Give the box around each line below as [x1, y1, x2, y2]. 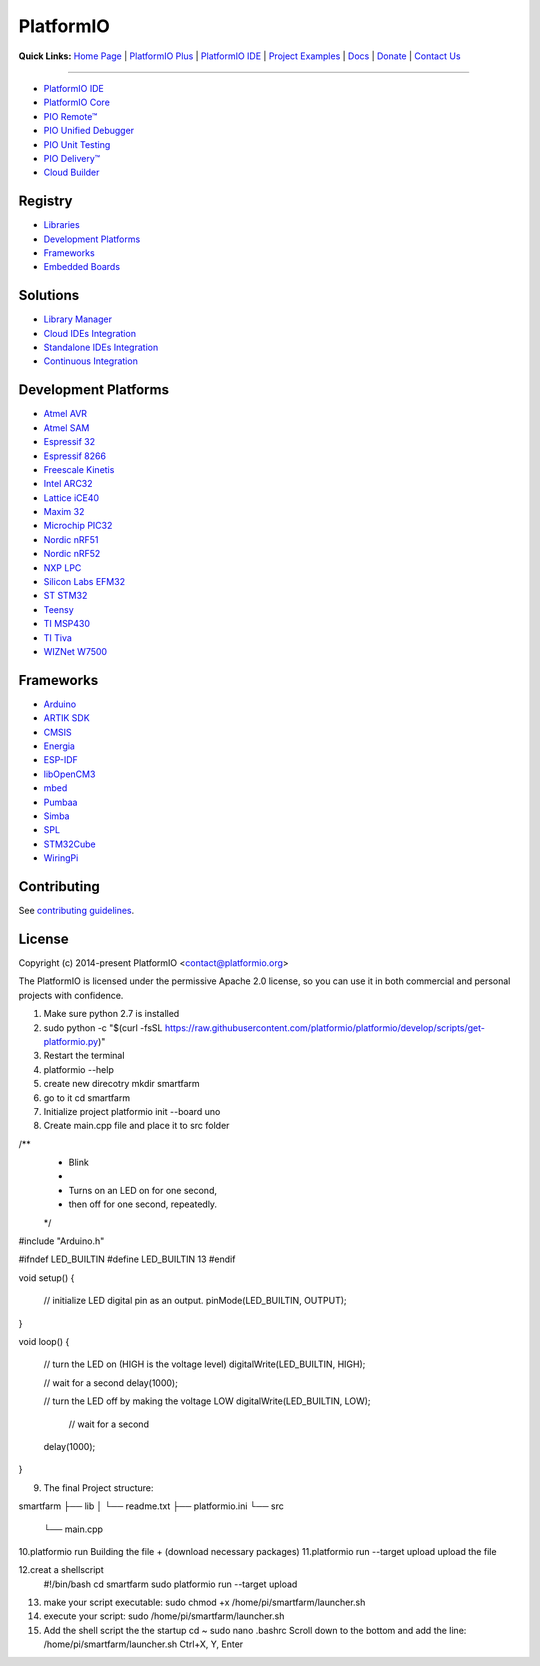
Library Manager [43, 313, 112, 325]
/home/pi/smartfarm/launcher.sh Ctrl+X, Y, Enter [43, 1638, 244, 1650]
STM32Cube [43, 838, 97, 850]
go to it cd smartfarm [43, 1091, 130, 1104]
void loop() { [18, 1335, 70, 1347]
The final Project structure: [43, 1481, 154, 1494]
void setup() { [18, 1271, 75, 1284]
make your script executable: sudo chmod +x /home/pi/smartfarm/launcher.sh [43, 1596, 366, 1609]
